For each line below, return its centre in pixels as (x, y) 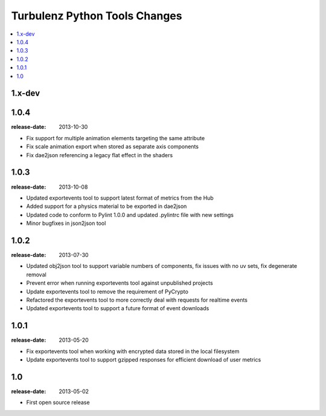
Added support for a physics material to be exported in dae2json (107, 206)
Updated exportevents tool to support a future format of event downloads (118, 308)
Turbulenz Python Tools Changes (97, 16)
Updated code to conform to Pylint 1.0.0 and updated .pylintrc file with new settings (130, 215)
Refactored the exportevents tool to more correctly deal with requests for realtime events (137, 300)
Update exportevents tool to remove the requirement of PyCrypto (107, 291)
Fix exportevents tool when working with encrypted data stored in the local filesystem (133, 351)
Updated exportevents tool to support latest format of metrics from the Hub (120, 198)
